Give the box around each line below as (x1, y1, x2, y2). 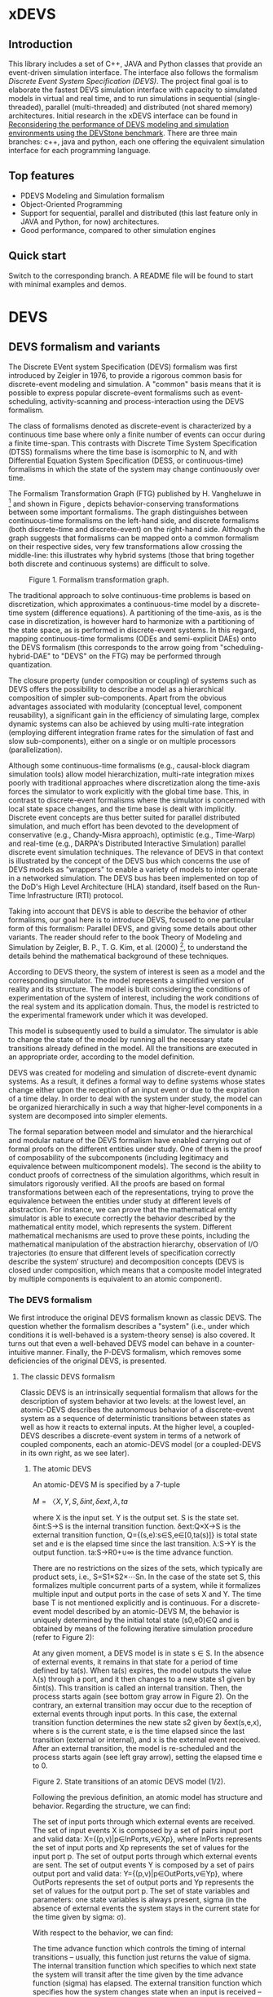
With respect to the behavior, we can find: (32, 1928, 174, 1938)
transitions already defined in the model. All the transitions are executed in (8, 1043, 258, 1053)
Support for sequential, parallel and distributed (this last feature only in (20, 208, 258, 218)
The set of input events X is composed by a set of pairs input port (32, 1826, 253, 1836)
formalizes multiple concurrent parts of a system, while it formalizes (32, 1581, 261, 1590)
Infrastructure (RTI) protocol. (27, 891, 124, 900)
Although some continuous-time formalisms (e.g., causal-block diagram (8, 761, 250, 771)
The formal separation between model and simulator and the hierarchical (8, 1126, 253, 1137)
